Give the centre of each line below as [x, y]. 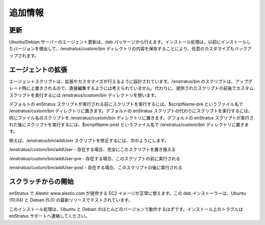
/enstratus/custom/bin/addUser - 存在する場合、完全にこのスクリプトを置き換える [93, 150]
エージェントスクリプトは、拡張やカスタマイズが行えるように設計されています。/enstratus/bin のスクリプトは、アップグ [131, 81]
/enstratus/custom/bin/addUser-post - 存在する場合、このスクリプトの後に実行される [96, 168]
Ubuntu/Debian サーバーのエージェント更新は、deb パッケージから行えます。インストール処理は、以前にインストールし [130, 42]
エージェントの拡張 [38, 69]
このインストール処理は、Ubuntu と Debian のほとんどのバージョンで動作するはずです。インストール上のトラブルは [126, 209]
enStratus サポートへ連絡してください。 [50, 216]
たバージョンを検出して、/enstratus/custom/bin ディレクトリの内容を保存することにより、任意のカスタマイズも [122, 49]
